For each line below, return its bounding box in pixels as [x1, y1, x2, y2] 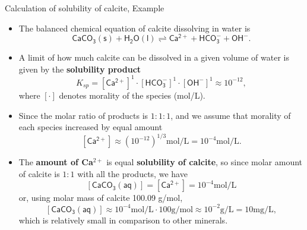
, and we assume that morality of [170, 109, 291, 121]
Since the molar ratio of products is [18, 109, 148, 121]
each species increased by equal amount [18, 121, 163, 133]
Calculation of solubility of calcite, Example [5, 2, 164, 14]
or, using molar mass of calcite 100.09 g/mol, [18, 191, 183, 204]
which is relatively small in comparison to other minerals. [18, 213, 228, 226]
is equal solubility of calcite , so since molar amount [106, 156, 303, 168]
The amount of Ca [18, 156, 93, 168]
